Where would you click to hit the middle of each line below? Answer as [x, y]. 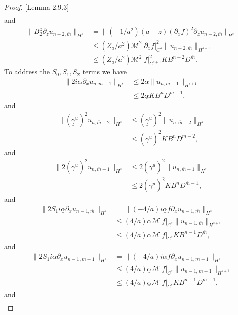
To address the [27, 72]
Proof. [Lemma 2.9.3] [37, 7]
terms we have [104, 72]
